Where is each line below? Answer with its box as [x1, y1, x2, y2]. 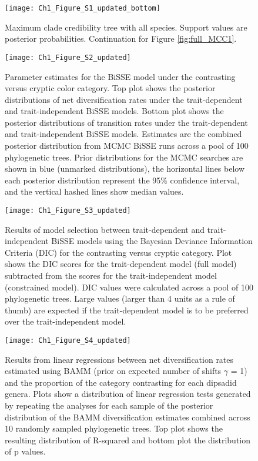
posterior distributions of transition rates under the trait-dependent [5, 116, 248, 128]
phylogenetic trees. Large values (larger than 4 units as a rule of [5, 292, 235, 305]
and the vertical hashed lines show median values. [5, 185, 184, 198]
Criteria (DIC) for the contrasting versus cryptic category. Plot [5, 246, 232, 258]
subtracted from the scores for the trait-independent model [5, 269, 217, 282]
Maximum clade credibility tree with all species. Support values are [5, 21, 247, 33]
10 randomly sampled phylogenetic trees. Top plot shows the [5, 422, 223, 435]
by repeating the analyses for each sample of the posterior [5, 399, 213, 412]
